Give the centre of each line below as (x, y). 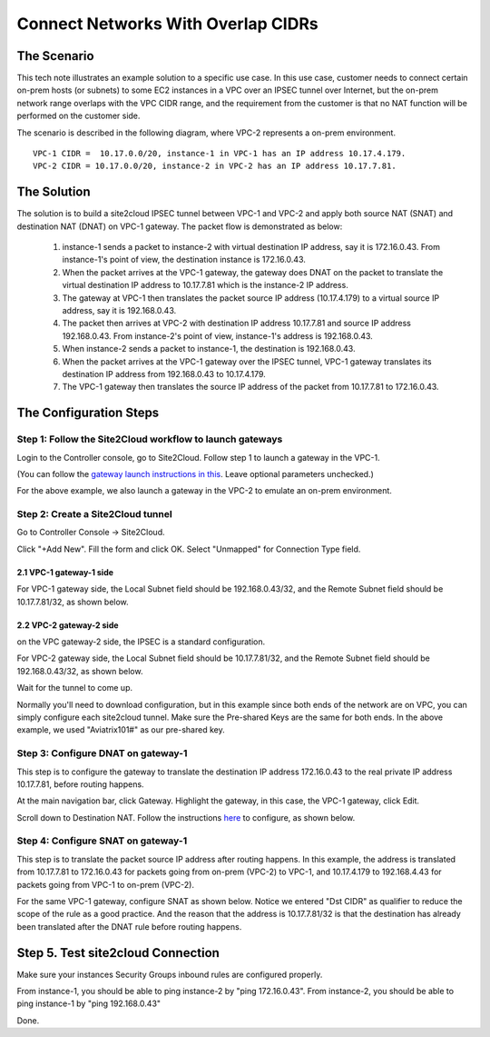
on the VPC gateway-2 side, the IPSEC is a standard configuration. (141, 642)
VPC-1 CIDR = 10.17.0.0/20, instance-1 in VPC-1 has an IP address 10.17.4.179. (220, 154)
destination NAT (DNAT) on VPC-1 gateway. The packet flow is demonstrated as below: (180, 226)
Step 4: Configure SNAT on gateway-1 (102, 841)
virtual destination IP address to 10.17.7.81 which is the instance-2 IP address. (205, 285)
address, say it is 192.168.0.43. (119, 311)
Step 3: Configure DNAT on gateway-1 (102, 753)
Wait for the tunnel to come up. (75, 688)
